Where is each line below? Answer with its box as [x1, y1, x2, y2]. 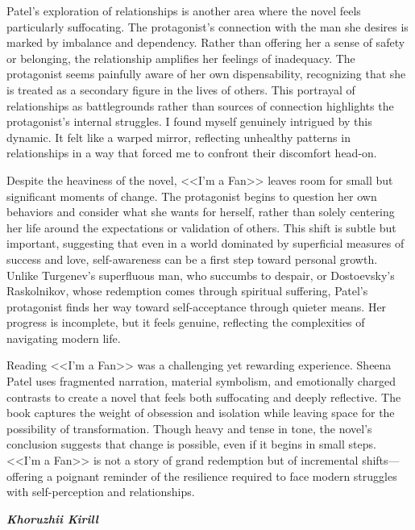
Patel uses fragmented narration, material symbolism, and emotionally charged [6, 373, 396, 390]
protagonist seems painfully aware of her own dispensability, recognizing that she [6, 65, 406, 82]
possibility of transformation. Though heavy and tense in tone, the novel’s [6, 419, 372, 436]
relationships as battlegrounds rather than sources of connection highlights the [6, 97, 394, 114]
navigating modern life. [6, 329, 121, 346]
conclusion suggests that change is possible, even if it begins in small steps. [6, 436, 376, 453]
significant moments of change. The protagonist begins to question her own [6, 187, 377, 204]
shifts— [362, 452, 400, 469]
